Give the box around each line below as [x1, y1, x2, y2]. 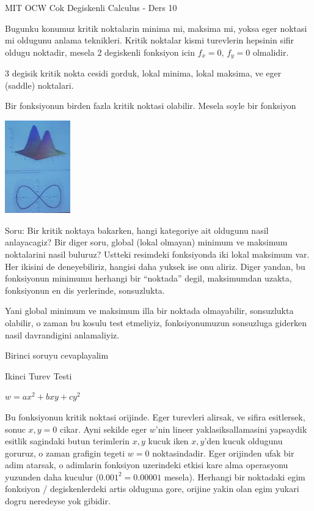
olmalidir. [252, 45, 289, 58]
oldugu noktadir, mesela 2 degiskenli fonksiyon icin [5, 45, 195, 58]
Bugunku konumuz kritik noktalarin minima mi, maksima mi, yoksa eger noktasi [5, 21, 307, 34]
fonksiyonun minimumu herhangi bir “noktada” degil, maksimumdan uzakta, [5, 272, 292, 285]
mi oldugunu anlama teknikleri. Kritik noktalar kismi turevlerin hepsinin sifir [5, 34, 294, 47]
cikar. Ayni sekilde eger [60, 422, 147, 435]
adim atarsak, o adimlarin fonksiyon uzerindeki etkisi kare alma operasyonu [5, 458, 288, 471]
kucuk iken [148, 435, 189, 447]
